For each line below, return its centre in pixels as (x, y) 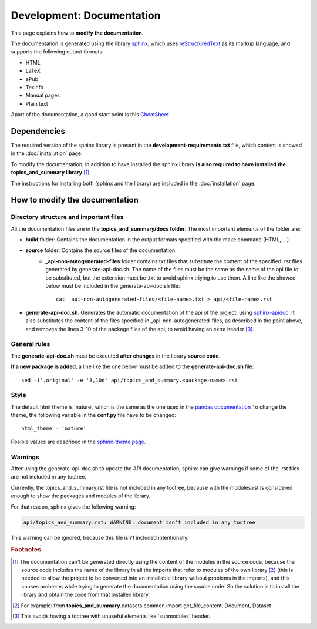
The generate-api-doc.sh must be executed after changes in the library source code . (116, 356)
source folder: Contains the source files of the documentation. (101, 250)
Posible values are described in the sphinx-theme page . (78, 442)
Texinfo (35, 87)
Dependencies (38, 131)
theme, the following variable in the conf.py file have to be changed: (93, 415)
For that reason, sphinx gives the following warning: (73, 507)
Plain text (37, 103)
